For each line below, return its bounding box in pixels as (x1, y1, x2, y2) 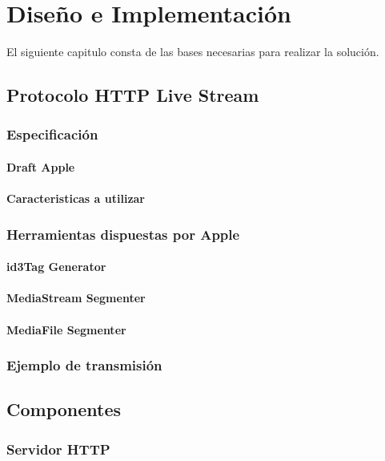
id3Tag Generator (6, 258, 106, 275)
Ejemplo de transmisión (6, 355, 162, 375)
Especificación (6, 124, 98, 144)
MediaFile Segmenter (6, 321, 126, 338)
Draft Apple (6, 158, 75, 175)
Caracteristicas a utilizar (6, 190, 145, 207)
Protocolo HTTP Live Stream (6, 83, 259, 107)
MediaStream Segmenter (6, 289, 146, 306)
